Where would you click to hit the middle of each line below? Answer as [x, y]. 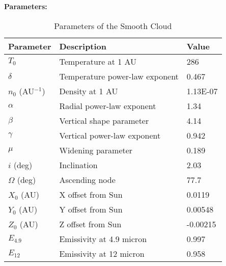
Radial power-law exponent [108, 105]
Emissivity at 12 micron [102, 253]
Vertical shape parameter [104, 120]
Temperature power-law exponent [119, 76]
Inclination [78, 165]
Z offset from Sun [90, 224]
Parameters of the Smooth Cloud [113, 25]
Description [83, 46]
